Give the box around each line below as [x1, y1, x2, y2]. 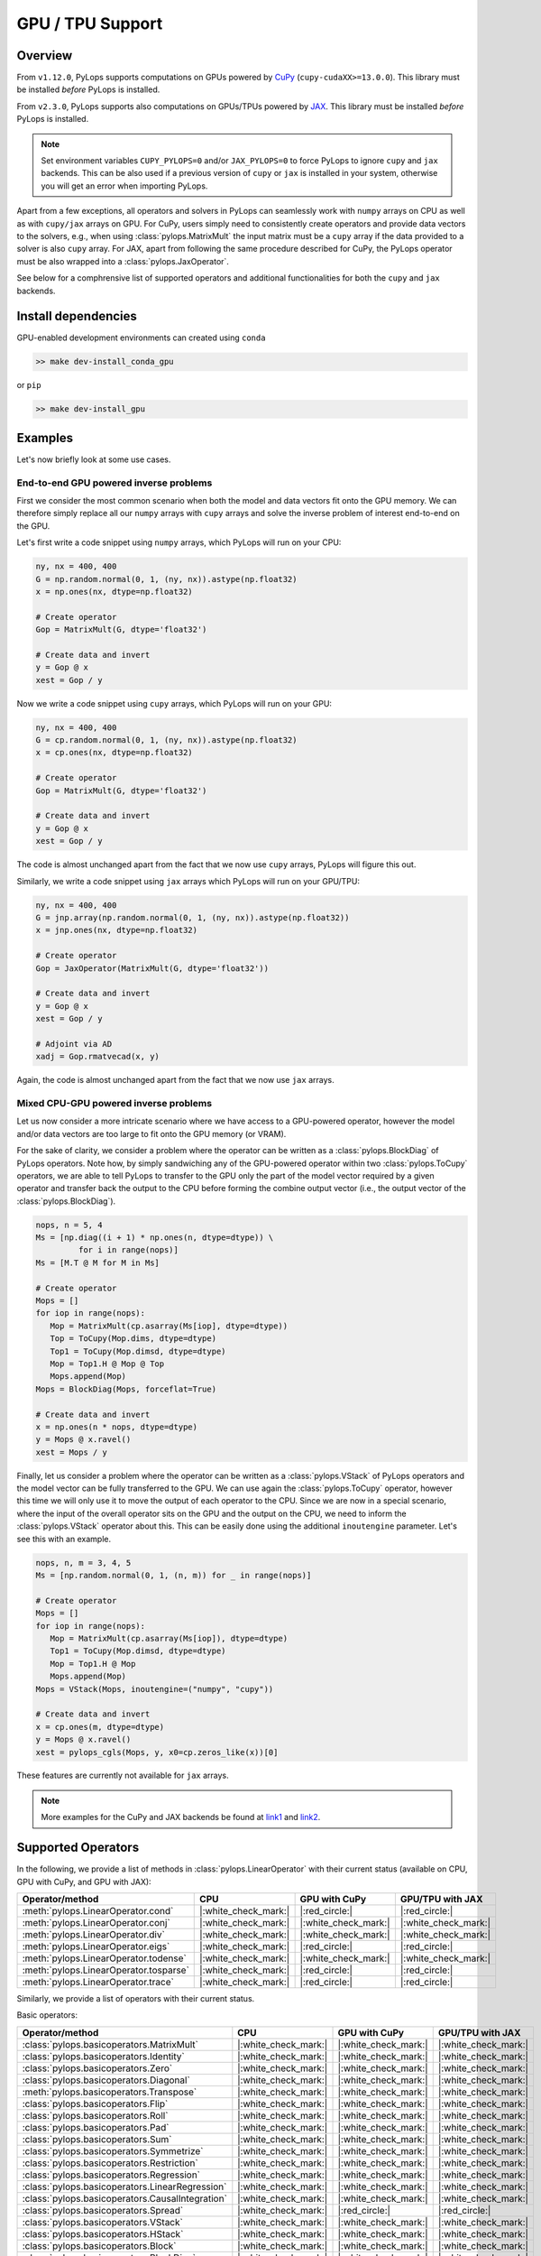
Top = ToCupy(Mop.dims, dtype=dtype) [50, 1334, 216, 1344]
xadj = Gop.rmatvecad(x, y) [35, 1051, 160, 1062]
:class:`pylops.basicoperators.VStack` [22, 2215, 184, 2228]
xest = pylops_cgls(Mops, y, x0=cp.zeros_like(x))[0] [35, 1747, 279, 1757]
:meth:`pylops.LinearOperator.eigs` [22, 1940, 170, 1953]
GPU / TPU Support [16, 14, 163, 33]
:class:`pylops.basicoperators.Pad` [22, 2121, 170, 2133]
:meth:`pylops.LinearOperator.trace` [22, 1975, 175, 1988]
